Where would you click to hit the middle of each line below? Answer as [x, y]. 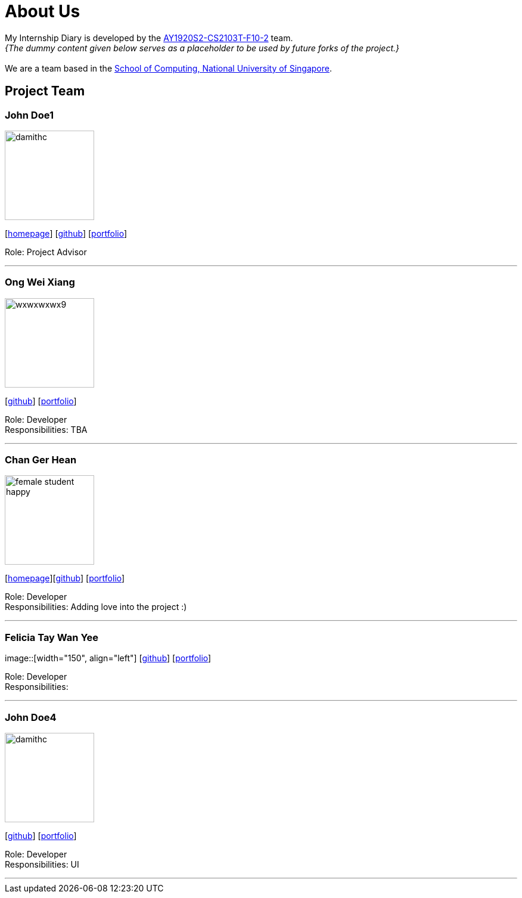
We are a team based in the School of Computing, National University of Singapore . [169, 68]
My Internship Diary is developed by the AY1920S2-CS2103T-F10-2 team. [149, 38]
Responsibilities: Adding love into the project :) [96, 607]
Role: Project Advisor [46, 252]
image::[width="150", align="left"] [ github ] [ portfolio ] [108, 658]
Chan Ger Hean [41, 460]
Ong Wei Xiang [40, 282]
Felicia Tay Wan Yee [52, 637]
